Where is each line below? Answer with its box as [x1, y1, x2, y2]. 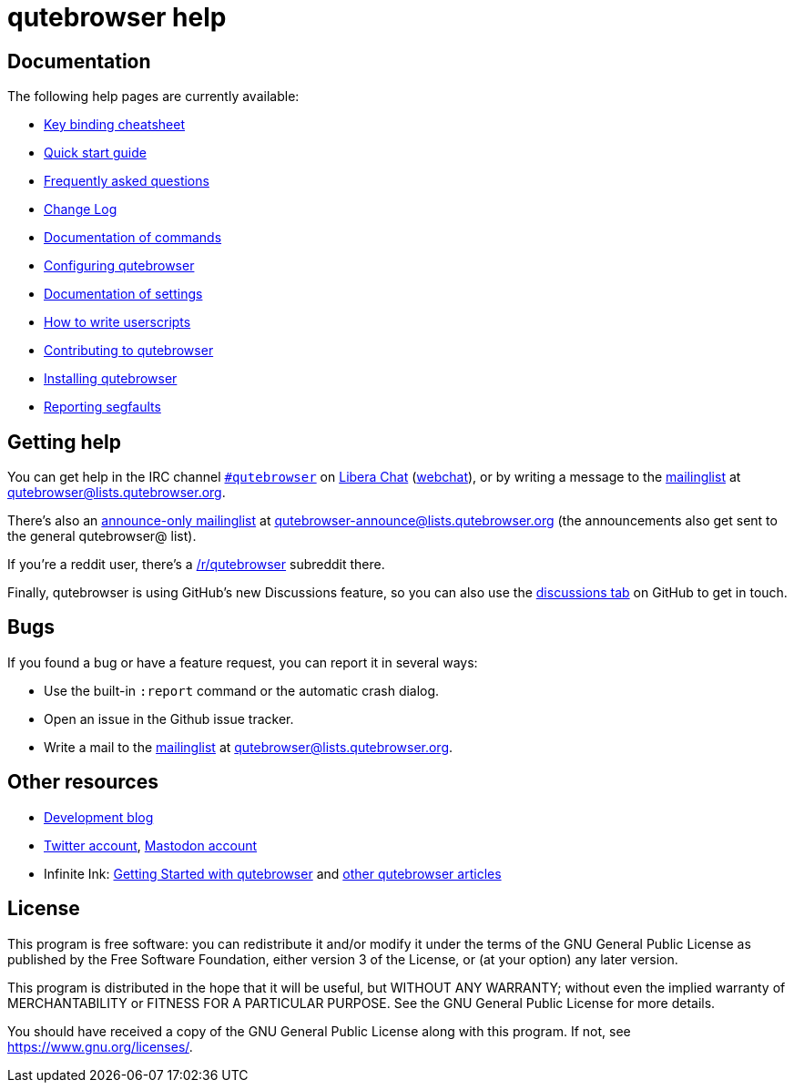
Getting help [7, 430, 121, 453]
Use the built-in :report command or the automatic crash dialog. [44, 682, 440, 698]
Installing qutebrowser [44, 371, 178, 387]
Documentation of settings [44, 286, 203, 302]
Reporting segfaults [44, 399, 161, 415]
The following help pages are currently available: [7, 88, 300, 105]
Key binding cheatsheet [44, 117, 185, 133]
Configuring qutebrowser [44, 258, 195, 274]
